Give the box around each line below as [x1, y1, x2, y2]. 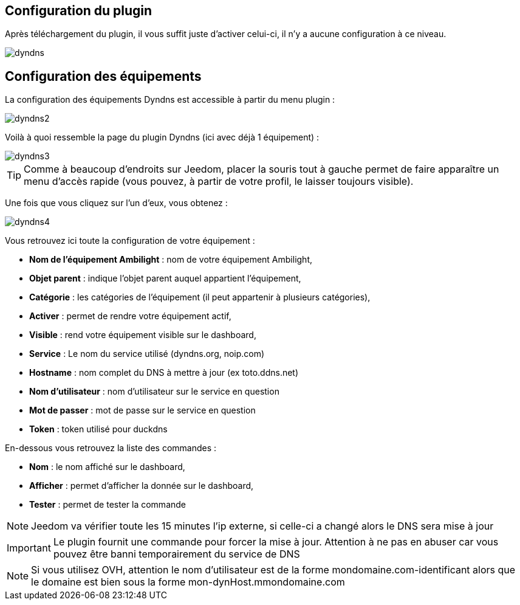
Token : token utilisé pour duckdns [29, 424, 168, 435]
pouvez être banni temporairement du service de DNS [53, 548, 300, 561]
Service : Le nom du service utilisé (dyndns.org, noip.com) [29, 348, 265, 359]
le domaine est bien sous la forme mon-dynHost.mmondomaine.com [31, 576, 345, 589]
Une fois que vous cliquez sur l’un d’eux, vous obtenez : [5, 198, 228, 209]
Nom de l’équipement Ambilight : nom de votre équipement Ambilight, [29, 254, 312, 265]
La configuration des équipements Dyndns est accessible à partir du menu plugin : [5, 94, 335, 105]
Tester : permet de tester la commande [29, 499, 186, 510]
